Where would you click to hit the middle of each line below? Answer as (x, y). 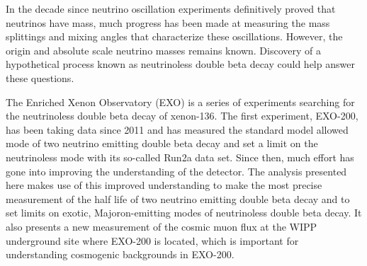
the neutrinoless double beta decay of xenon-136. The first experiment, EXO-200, (182, 116)
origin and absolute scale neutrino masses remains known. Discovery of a (163, 50)
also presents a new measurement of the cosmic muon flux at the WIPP (162, 226)
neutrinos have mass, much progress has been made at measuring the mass (168, 22)
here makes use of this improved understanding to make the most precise (164, 185)
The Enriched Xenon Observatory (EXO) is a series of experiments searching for (180, 102)
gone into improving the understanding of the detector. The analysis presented (176, 171)
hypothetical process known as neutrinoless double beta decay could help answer (180, 64)
